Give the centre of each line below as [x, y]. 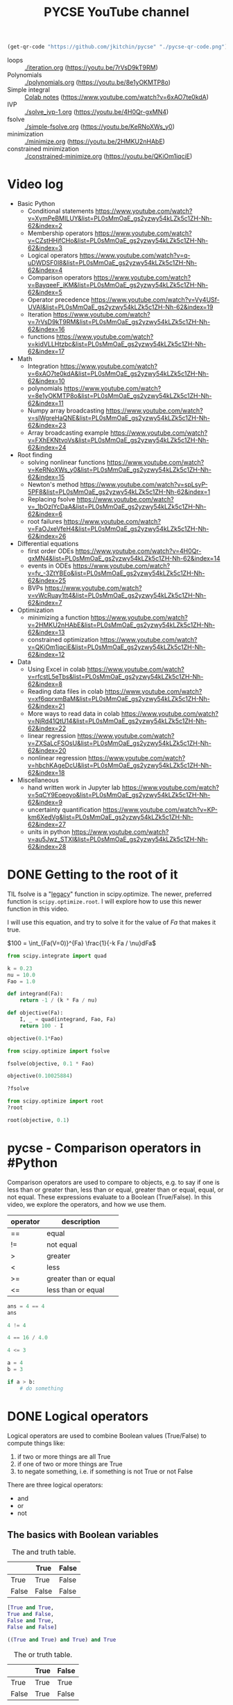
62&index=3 [45, 248]
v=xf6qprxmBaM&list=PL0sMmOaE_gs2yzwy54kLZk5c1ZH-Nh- [119, 699]
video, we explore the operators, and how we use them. [87, 1204]
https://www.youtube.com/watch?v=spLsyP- [144, 485]
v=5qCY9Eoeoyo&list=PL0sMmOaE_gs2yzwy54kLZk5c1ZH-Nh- [119, 795]
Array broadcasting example [68, 433]
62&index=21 [46, 706]
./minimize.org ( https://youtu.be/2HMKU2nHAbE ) [95, 142]
